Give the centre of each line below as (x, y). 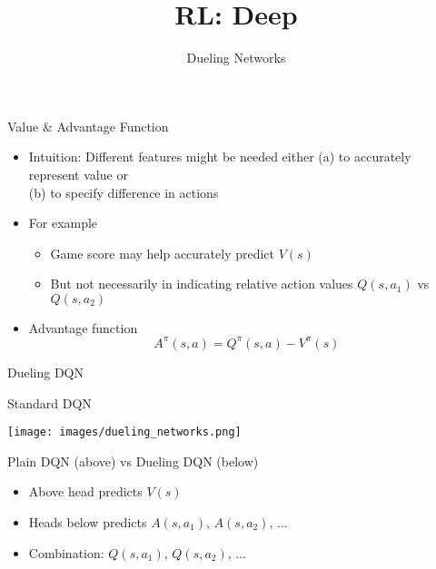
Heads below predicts (88, 522)
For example (63, 223)
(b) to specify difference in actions (124, 192)
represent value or (78, 174)
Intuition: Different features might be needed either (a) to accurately (220, 157)
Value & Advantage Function (88, 126)
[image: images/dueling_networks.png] (124, 432)
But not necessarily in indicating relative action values (202, 284)
